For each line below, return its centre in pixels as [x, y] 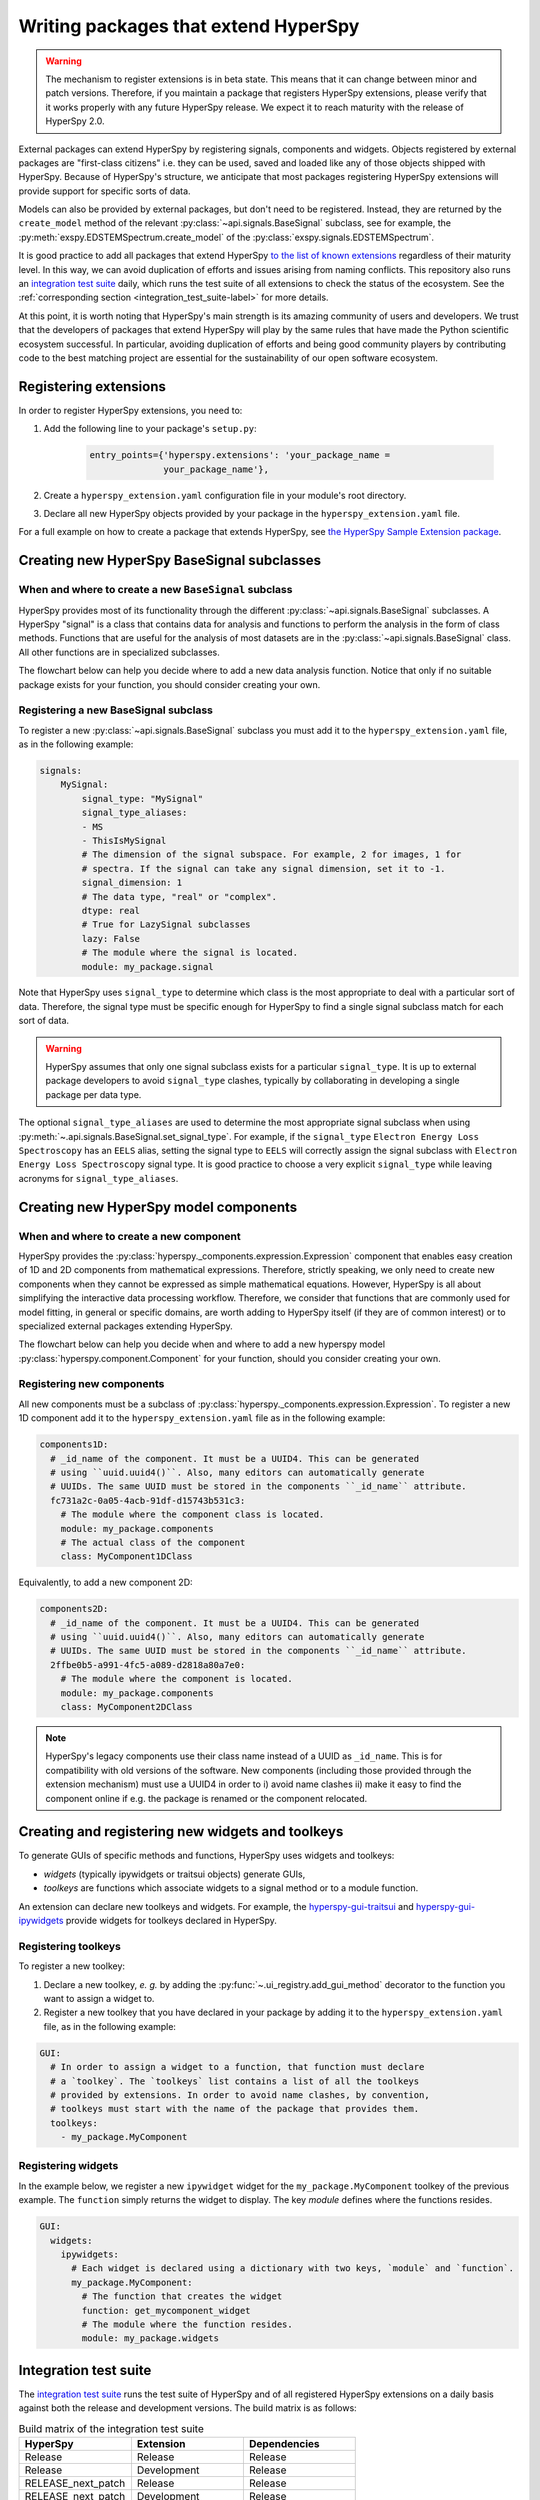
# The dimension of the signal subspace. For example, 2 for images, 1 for [271, 854]
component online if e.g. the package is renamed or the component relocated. [206, 1798]
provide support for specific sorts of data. [104, 191]
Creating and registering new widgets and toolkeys [181, 1831]
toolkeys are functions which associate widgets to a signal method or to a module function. [231, 1888]
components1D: [74, 1444]
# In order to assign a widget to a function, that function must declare [237, 2067]
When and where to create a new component [129, 1236]
